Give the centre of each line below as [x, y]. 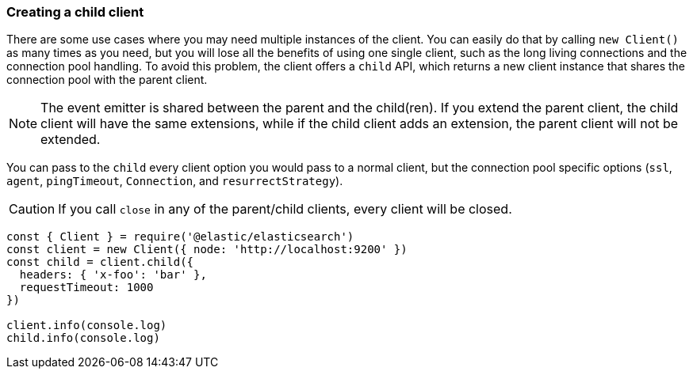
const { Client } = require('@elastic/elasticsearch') [180, 237]
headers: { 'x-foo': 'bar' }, [113, 275]
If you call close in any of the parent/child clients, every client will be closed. [285, 209]
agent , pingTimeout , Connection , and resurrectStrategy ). [175, 181]
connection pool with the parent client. [107, 80]
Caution [32, 209]
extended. [71, 140]
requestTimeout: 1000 [86, 288]
